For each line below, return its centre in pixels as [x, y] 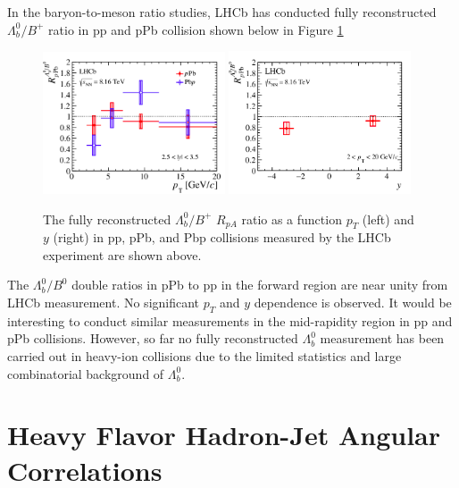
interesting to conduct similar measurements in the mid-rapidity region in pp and [230, 320]
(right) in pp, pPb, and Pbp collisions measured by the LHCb [222, 237]
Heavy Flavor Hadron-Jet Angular [224, 435]
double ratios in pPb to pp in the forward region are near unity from [260, 285]
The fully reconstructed [107, 219]
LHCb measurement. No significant [104, 303]
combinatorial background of [86, 373]
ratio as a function [292, 219]
